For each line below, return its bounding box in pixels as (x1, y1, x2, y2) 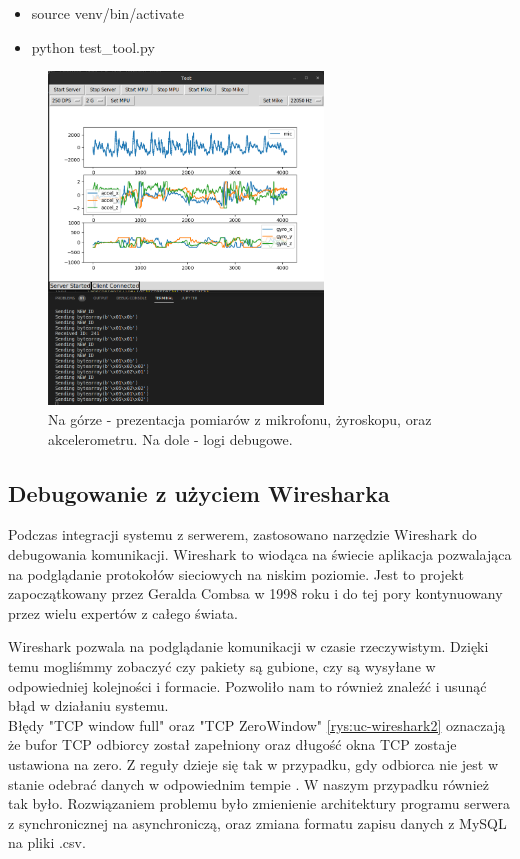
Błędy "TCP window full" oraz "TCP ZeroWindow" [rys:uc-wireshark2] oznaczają (8, 714, 506, 735)
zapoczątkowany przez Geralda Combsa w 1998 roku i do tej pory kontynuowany (8, 583, 503, 604)
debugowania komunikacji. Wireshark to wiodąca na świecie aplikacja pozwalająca (8, 544, 512, 565)
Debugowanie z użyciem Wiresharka (8, 477, 390, 508)
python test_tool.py (31, 36, 155, 57)
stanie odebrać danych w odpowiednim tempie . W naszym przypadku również (8, 773, 489, 794)
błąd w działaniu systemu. (8, 695, 169, 716)
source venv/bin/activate (31, 3, 184, 23)
